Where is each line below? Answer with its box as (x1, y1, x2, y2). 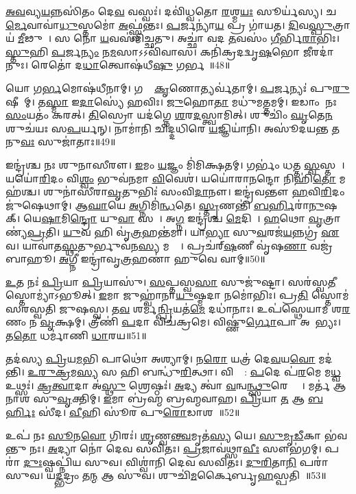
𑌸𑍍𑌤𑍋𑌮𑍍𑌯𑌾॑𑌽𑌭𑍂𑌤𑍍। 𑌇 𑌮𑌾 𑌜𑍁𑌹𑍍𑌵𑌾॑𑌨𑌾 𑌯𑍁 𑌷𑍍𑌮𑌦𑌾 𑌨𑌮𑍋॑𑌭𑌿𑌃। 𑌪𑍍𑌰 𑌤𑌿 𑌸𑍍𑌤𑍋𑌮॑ (5, 288, 349, 302)
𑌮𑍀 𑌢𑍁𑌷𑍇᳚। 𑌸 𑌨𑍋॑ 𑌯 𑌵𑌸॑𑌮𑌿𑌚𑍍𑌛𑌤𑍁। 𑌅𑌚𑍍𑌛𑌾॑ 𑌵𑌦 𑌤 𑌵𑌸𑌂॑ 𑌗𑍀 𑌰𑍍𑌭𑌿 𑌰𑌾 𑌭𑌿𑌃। (17, 31, 340, 45)
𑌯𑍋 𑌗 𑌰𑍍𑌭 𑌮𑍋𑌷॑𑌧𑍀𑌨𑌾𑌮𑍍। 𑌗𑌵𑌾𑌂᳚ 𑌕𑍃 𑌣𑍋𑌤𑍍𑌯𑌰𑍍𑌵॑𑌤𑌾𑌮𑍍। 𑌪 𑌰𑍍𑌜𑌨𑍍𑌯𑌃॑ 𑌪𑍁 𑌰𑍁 (5, 80, 350, 95)
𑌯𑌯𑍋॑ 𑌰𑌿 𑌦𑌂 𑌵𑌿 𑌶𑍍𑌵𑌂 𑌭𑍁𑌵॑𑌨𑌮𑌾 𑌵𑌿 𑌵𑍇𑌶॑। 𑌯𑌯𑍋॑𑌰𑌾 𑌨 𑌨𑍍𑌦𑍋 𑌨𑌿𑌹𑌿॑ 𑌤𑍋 (5, 171, 336, 185)
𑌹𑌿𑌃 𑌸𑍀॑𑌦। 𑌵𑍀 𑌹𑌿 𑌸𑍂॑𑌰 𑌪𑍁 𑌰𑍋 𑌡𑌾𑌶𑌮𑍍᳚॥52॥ (35, 405, 240, 419)
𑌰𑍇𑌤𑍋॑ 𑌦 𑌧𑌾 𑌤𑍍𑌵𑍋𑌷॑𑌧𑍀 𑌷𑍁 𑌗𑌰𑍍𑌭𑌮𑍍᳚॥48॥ (31, 58, 230, 72)
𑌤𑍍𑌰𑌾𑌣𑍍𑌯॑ (323, 211, 341, 225)
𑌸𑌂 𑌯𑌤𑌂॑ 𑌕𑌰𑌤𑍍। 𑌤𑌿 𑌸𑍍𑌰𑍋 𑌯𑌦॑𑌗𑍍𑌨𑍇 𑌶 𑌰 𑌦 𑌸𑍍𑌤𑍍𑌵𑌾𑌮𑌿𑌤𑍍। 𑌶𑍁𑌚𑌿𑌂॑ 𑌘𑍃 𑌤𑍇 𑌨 (5, 108, 333, 122)
